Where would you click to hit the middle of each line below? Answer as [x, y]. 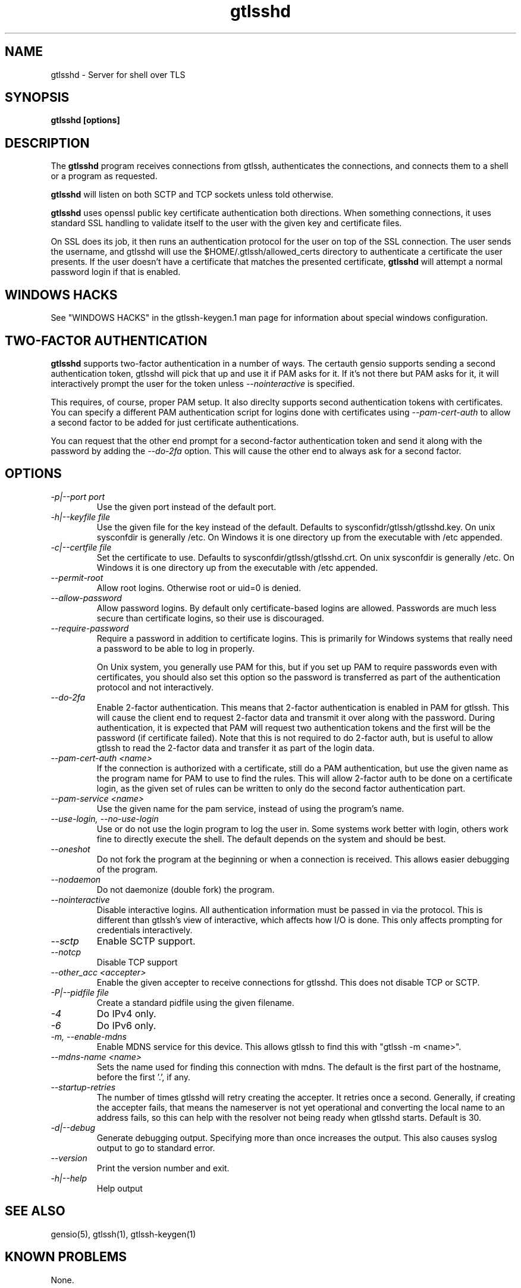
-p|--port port [78, 496]
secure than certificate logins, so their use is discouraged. [211, 618]
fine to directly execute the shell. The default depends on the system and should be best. [271, 839]
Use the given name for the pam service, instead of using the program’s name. [250, 808]
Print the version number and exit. [163, 1168]
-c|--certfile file [81, 547]
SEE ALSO [35, 1211]
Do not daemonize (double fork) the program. [186, 889]
